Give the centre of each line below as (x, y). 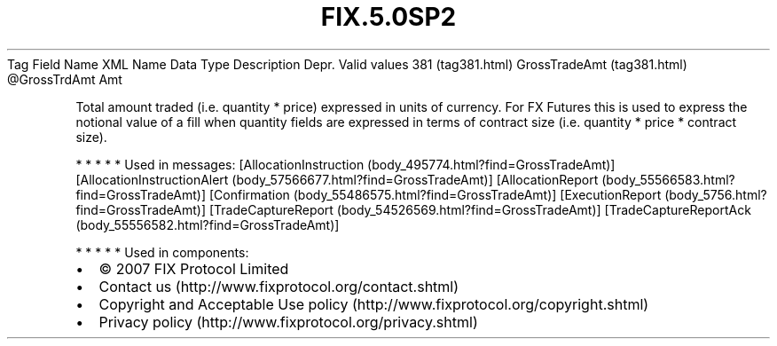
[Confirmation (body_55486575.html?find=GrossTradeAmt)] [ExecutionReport (435, 194)
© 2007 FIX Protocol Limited (194, 268)
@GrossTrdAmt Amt (65, 79)
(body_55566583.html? (668, 179)
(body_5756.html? (716, 194)
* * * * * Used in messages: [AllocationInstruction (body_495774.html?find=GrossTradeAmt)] (345, 164)
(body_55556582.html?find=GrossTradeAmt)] (208, 224)
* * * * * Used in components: (162, 252)
